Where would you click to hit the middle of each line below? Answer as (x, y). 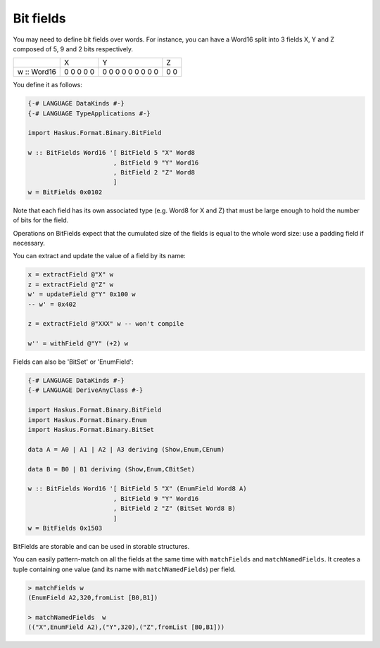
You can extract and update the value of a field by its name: (99, 256)
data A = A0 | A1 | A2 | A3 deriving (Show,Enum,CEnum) (126, 449)
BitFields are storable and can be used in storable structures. (101, 546)
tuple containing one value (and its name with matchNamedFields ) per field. (124, 569)
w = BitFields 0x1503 (65, 528)
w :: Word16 (37, 72)
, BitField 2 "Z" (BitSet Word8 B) (174, 509)
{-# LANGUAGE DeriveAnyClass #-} (85, 390)
